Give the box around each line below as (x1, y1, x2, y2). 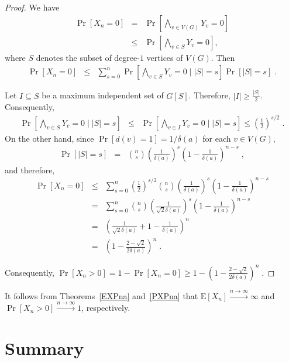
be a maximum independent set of (42, 89, 164, 101)
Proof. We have (5, 1, 60, 13)
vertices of (146, 51, 183, 63)
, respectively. (81, 302, 130, 314)
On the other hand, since (5, 132, 94, 144)
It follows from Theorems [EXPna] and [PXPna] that (5, 289, 198, 302)
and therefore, (5, 163, 55, 176)
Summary (5, 335, 84, 359)
